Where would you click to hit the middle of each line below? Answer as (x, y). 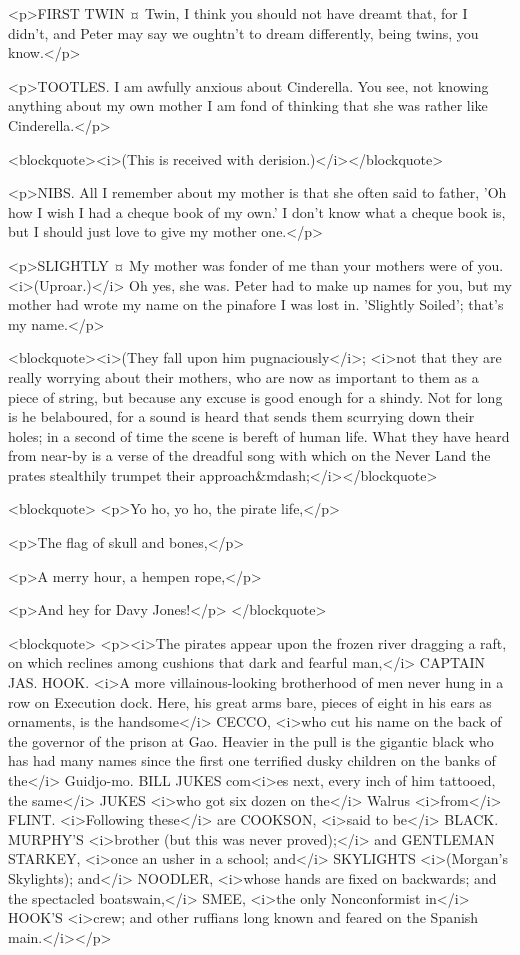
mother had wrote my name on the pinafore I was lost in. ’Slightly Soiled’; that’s (256, 304)
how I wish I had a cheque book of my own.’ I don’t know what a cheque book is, (257, 211)
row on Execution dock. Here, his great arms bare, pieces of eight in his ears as (250, 701)
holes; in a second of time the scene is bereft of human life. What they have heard (259, 435)
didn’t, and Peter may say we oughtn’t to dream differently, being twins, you (243, 32)
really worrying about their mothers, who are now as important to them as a (243, 376)
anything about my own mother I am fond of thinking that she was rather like (248, 105)
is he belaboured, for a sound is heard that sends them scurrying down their (241, 416)
